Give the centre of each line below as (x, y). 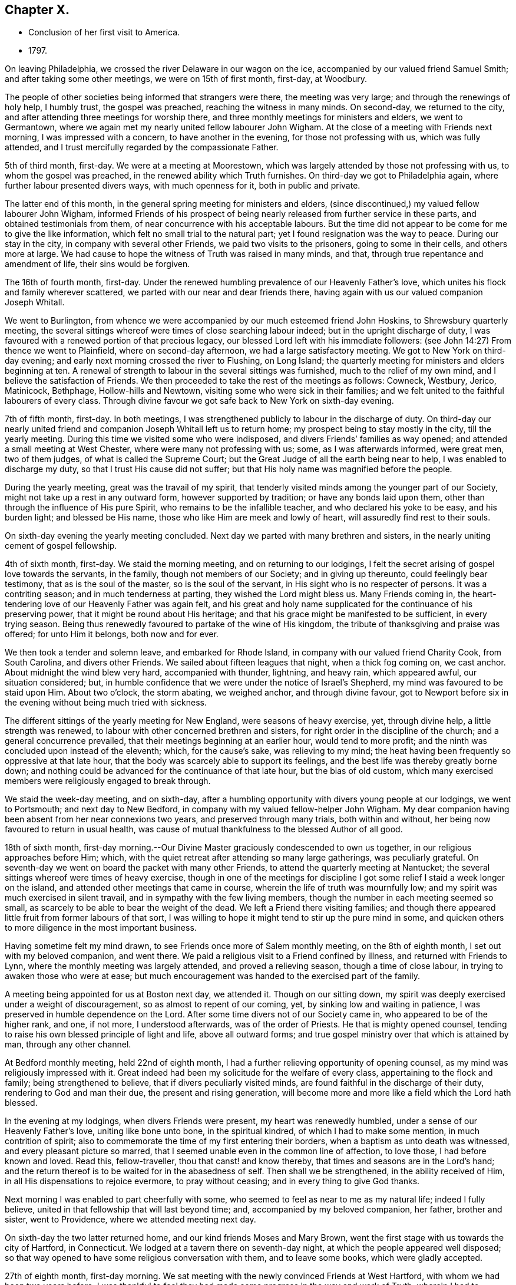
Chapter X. (37, 10)
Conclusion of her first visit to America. (104, 32)
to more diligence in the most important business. (101, 928)
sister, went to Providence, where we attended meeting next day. (130, 1220)
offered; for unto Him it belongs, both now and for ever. (112, 634)
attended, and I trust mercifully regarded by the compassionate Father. (142, 147)
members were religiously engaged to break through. (108, 781)
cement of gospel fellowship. (61, 546)
